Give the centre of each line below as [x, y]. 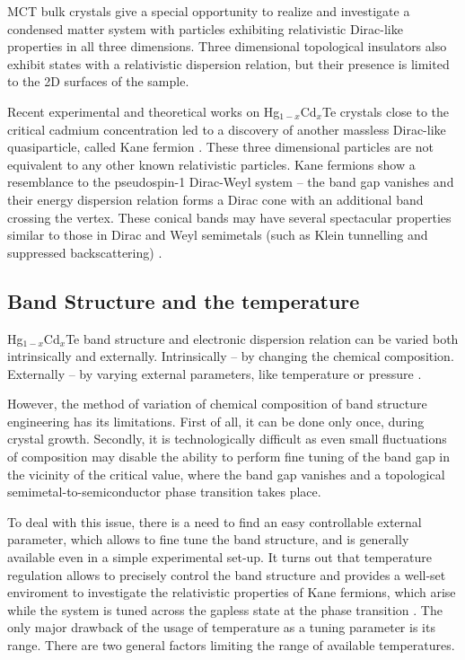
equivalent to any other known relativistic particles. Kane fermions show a [211, 164]
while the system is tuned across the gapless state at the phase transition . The [225, 609]
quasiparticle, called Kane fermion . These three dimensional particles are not [220, 147]
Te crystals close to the [386, 111]
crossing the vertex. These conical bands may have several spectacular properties [229, 217]
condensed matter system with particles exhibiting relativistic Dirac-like [205, 28]
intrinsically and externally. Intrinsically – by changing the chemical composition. [231, 356]
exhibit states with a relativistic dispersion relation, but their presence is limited [228, 63]
